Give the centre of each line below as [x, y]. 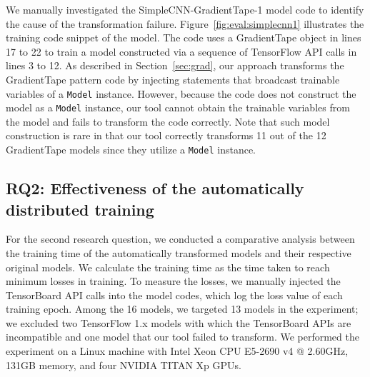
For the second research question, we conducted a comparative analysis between [180, 239]
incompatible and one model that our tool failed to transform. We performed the [182, 337]
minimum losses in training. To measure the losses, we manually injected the [173, 281]
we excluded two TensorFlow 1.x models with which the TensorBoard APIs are [179, 322]
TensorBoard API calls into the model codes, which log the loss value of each [174, 295]
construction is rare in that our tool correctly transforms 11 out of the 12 [166, 135]
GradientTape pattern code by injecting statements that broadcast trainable [173, 79]
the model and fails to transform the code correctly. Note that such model [168, 121]
